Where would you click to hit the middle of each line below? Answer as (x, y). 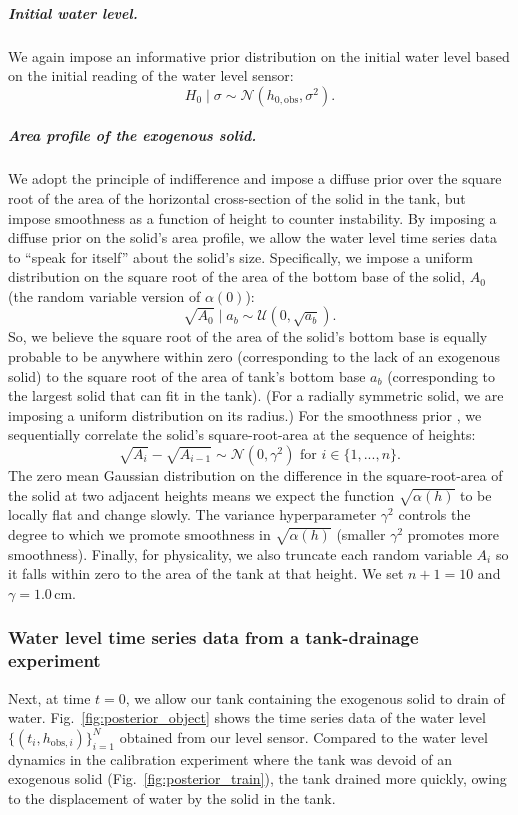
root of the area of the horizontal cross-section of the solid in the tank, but (237, 197)
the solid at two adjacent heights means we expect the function (201, 494)
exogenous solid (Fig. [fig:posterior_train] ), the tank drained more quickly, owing (257, 778)
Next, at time (49, 697)
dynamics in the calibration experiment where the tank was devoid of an (230, 758)
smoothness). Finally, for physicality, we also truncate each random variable (240, 553)
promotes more (453, 533)
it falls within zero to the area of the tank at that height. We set (206, 573)
